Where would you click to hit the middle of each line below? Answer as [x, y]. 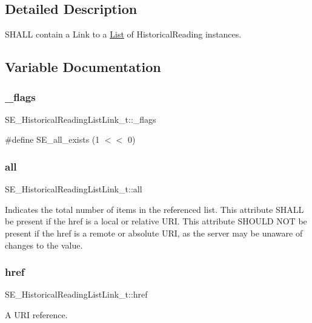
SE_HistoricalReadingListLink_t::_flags [81, 119]
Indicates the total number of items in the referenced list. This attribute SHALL [154, 209]
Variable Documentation [83, 67]
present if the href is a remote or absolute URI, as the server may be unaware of [154, 233]
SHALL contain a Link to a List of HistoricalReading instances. [123, 34]
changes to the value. [44, 245]
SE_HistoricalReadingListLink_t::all [74, 189]
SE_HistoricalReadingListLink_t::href [76, 294]
